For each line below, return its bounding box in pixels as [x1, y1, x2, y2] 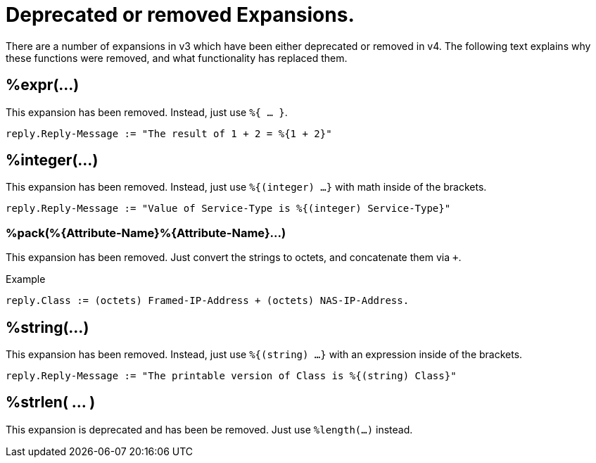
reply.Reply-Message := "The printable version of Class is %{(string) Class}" [6, 370, 457, 382]
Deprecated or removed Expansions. [6, 3, 355, 27]
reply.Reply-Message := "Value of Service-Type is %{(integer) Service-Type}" [6, 203, 451, 215]
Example [6, 273, 46, 286]
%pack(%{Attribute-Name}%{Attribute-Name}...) [6, 225, 286, 240]
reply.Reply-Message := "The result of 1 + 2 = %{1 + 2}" [6, 127, 332, 139]
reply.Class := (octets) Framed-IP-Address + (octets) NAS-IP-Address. [6, 295, 410, 307]
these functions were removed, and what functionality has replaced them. [6, 51, 348, 64]
